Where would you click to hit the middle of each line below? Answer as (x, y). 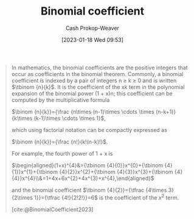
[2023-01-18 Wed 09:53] (92, 40)
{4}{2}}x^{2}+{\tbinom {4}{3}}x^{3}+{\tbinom (116, 172)
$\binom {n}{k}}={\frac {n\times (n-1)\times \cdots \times (83, 111)
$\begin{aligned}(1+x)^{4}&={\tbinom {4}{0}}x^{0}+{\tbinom (87, 165)
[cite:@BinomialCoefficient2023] (52, 209)
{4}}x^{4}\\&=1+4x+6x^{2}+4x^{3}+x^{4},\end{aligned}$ (83, 178)
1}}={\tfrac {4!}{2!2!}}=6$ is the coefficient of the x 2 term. (106, 197)
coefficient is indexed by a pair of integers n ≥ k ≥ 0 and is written (94, 80)
